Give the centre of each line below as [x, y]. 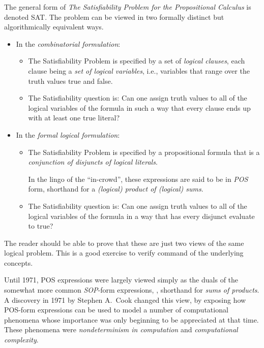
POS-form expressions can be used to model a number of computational [116, 310]
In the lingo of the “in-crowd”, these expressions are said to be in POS [138, 179]
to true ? [41, 226]
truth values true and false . [70, 81]
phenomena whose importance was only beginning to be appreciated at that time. [131, 319]
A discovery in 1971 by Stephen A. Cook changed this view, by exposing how [125, 299]
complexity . [21, 340]
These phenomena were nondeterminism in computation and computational [121, 329]
